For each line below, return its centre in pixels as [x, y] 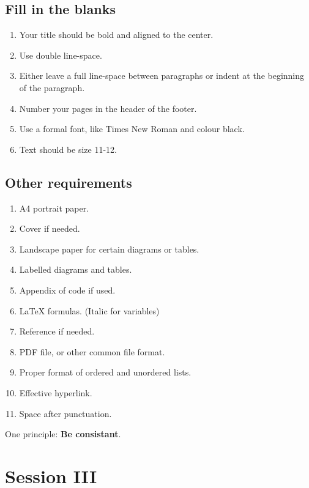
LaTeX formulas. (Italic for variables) [89, 310]
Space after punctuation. [65, 413]
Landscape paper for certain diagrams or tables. [109, 249]
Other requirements [69, 182]
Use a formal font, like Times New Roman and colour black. [132, 129]
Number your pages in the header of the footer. [108, 108]
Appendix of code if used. [67, 290]
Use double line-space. [61, 55]
